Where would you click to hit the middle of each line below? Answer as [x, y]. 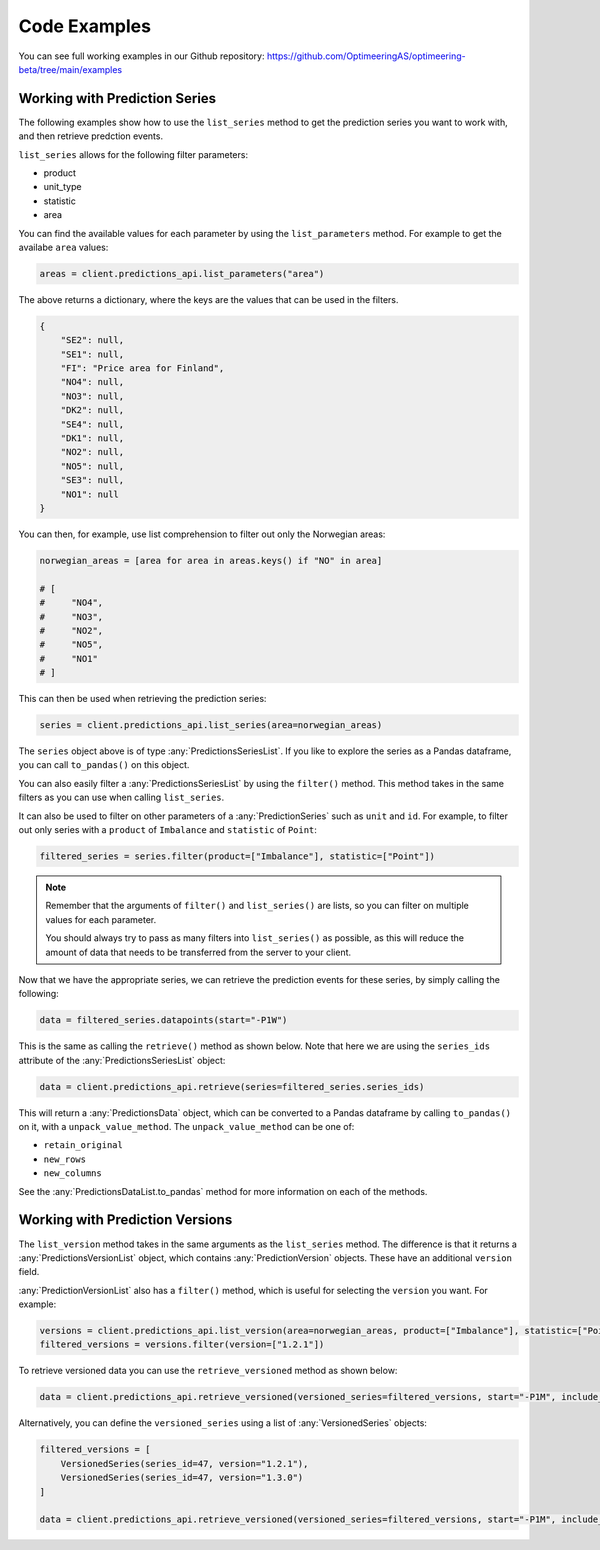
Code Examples [85, 26]
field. [29, 1272]
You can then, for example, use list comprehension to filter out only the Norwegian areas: [202, 534]
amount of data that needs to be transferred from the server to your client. [198, 952]
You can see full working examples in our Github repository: [141, 56]
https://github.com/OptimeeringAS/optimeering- [366, 56]
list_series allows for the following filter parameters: [133, 154]
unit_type [62, 187]
